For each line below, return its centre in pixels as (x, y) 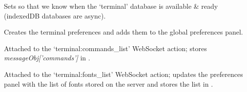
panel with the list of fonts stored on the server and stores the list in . (109, 83)
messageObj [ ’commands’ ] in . (47, 58)
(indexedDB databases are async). (55, 15)
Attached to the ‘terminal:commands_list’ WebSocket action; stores (105, 48)
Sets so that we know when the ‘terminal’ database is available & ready (111, 6)
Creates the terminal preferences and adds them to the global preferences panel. (123, 32)
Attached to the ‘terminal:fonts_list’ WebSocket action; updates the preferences (123, 74)
